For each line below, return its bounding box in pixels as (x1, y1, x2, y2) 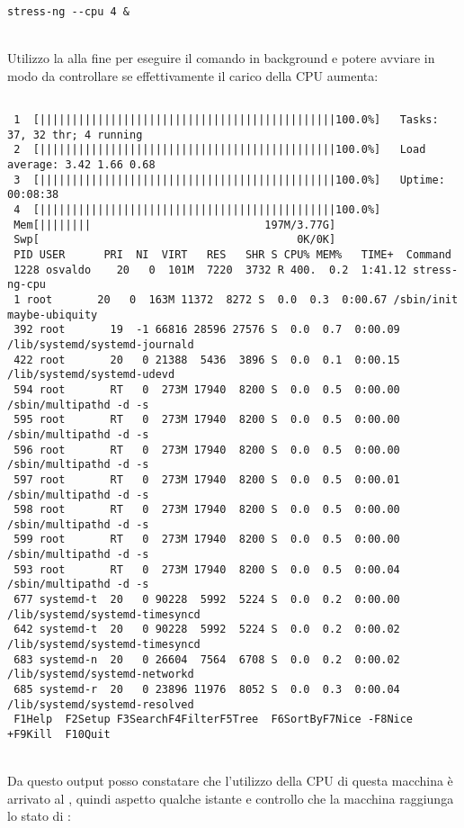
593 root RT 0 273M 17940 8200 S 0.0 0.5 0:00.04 (13, 562, 400, 576)
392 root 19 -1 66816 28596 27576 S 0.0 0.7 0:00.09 (13, 323, 400, 337)
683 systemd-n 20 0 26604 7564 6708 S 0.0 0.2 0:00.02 (13, 652, 400, 666)
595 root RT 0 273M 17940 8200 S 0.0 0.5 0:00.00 (13, 413, 400, 427)
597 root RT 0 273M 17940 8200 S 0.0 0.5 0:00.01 (13, 472, 400, 486)
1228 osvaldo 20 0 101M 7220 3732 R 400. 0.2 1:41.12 (13, 263, 406, 276)
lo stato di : (7, 806, 71, 825)
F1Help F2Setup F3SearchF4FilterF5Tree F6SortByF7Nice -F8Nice (13, 713, 414, 726)
